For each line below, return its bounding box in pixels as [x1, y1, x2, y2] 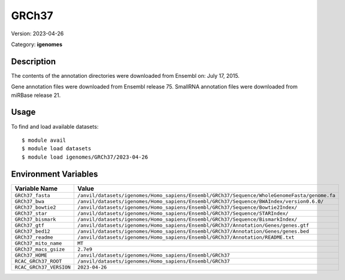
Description [11, 56, 56, 66]
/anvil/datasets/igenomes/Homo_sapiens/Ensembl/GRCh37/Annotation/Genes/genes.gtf [77, 222, 310, 229]
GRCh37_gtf [14, 222, 45, 229]
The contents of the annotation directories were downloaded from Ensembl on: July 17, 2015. [11, 72, 240, 79]
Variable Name [14, 184, 58, 193]
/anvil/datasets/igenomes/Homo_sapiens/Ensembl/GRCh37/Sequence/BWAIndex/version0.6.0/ [77, 198, 324, 205]
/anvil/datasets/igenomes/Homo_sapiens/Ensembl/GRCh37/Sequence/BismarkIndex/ [77, 216, 298, 223]
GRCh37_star [14, 210, 47, 217]
